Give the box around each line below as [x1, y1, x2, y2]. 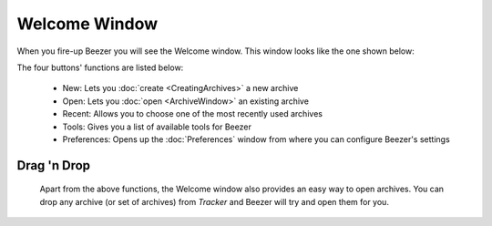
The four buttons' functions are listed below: [16, 62, 184, 73]
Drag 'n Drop [16, 158, 91, 173]
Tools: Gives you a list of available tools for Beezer [62, 121, 252, 132]
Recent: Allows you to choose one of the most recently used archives [62, 108, 323, 119]
